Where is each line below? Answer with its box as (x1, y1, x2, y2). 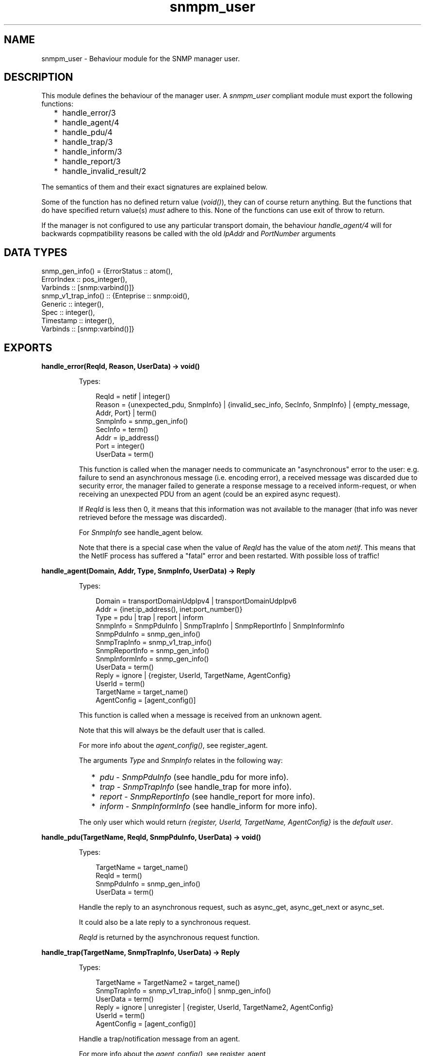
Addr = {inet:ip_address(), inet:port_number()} (96, 605, 243, 614)
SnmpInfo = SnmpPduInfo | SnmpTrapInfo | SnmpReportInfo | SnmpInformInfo (96, 622, 344, 630)
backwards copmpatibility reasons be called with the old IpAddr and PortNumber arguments (41, 229, 336, 238)
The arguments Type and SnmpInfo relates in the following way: (79, 756, 283, 765)
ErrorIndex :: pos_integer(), (41, 275, 127, 284)
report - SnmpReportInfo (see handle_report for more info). (99, 792, 315, 802)
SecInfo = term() (96, 425, 148, 434)
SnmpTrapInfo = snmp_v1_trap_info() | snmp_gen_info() (96, 987, 271, 995)
